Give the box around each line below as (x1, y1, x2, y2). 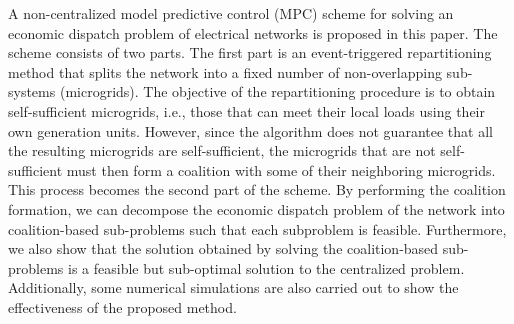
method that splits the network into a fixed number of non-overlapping (8, 61, 442, 82)
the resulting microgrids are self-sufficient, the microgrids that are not (8, 140, 436, 161)
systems (8, 81, 56, 102)
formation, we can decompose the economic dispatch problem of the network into (8, 198, 505, 219)
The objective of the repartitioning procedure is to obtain (143, 81, 496, 102)
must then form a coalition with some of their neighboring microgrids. (66, 159, 496, 180)
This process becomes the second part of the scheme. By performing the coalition (8, 179, 506, 200)
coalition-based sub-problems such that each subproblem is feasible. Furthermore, (8, 218, 507, 239)
